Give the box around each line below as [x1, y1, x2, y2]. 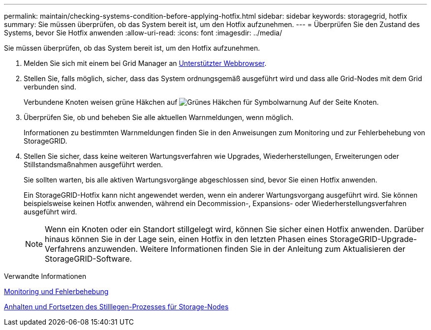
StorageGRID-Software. [45, 254, 132, 264]
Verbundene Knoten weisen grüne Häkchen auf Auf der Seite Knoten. [24, 98, 379, 106]
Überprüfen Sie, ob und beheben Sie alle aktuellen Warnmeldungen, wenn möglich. [24, 113, 294, 121]
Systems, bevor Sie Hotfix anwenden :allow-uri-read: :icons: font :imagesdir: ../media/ [4, 29, 282, 37]
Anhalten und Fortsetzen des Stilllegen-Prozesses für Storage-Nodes [4, 302, 229, 311]
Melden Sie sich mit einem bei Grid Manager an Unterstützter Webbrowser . [24, 59, 267, 67]
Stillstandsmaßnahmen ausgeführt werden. [24, 160, 163, 169]
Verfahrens [45, 244, 86, 254]
